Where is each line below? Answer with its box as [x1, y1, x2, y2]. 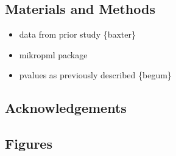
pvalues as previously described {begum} [19, 69, 172, 81]
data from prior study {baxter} [19, 28, 136, 41]
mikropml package [19, 48, 88, 61]
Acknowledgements [5, 98, 127, 117]
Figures [5, 134, 52, 153]
